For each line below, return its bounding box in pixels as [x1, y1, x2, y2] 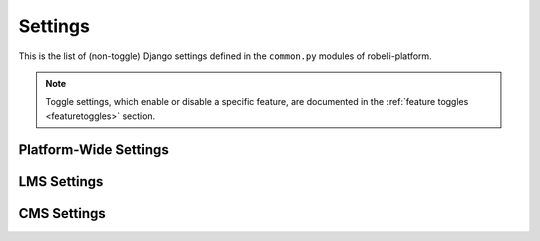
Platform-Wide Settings [18, 141, 169, 158]
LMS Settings [18, 173, 104, 190]
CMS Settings [18, 205, 107, 222]
